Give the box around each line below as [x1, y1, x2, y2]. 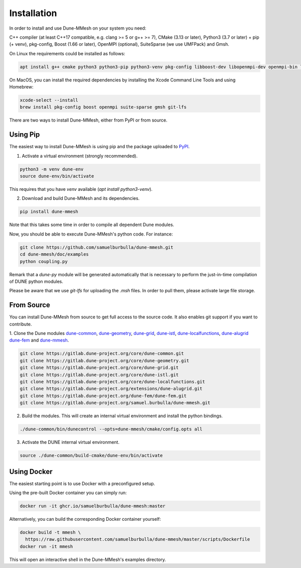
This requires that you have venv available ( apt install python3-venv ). [9, 186, 153, 192]
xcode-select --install [20, 97, 79, 103]
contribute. [9, 321, 32, 327]
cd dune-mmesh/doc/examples [20, 252, 89, 257]
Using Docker [9, 467, 53, 476]
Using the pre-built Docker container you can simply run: [9, 490, 127, 496]
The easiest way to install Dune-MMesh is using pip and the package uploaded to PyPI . [9, 144, 190, 150]
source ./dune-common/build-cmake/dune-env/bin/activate [20, 452, 163, 459]
